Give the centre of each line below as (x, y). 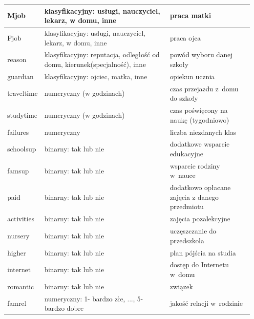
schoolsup (22, 149)
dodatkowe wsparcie (200, 144)
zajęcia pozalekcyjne (200, 219)
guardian (21, 76)
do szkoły (184, 98)
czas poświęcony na (199, 110)
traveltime (22, 93)
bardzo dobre (64, 308)
